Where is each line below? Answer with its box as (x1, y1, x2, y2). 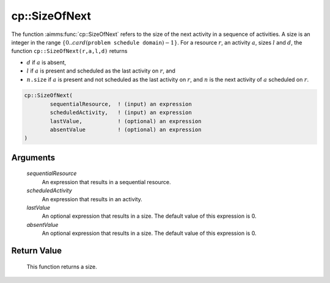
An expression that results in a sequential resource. (42, 178, 171, 185)
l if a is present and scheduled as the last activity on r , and (26, 67, 175, 74)
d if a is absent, (26, 59, 67, 66)
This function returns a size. (26, 263, 97, 270)
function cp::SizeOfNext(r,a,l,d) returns (11, 48, 128, 55)
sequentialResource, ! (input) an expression (50, 101, 192, 107)
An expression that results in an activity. (42, 195, 143, 202)
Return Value (11, 245, 62, 256)
